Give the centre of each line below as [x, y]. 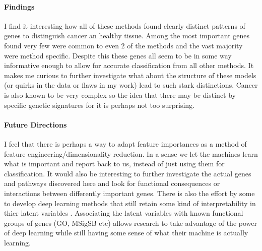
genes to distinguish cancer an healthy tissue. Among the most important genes [127, 36]
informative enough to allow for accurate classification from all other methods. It [129, 65]
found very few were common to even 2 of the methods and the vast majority [123, 45]
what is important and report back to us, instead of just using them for [114, 164]
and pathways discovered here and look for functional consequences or [112, 183]
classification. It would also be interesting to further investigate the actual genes [128, 173]
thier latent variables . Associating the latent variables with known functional [124, 213]
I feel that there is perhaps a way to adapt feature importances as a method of [125, 143]
